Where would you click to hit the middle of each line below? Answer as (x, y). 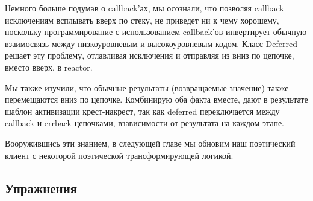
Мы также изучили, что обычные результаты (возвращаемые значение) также (147, 87)
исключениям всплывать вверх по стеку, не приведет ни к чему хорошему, (142, 20)
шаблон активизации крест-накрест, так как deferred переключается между (142, 111)
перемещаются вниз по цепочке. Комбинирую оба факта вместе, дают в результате (156, 99)
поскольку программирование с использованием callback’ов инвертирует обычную (156, 32)
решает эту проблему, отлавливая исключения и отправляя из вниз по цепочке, (150, 55)
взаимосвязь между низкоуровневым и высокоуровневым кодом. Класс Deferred (151, 43)
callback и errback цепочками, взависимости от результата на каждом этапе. (145, 123)
